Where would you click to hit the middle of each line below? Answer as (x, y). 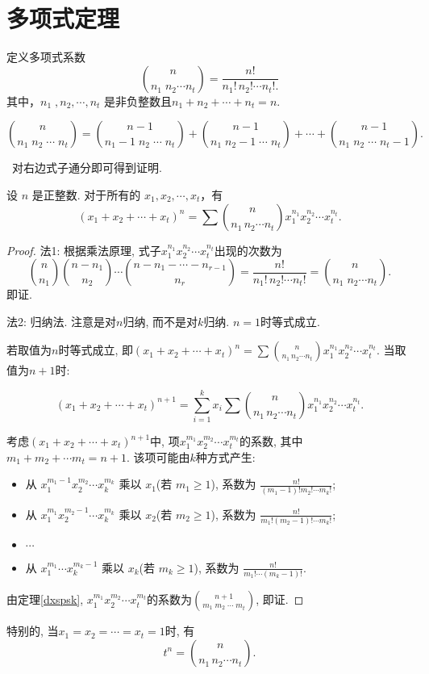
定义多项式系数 (46, 57)
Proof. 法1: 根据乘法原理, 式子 (84, 250)
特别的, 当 (33, 631)
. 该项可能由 (158, 456)
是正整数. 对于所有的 (86, 194)
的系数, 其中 (271, 441)
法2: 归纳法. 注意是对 (62, 321)
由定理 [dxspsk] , (45, 599)
